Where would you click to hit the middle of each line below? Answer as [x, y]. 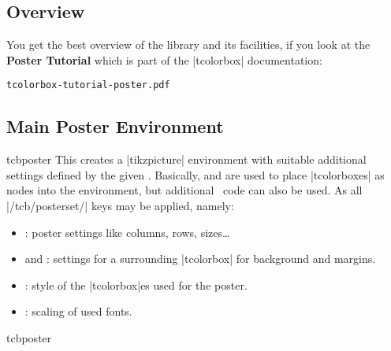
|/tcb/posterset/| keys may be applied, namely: [120, 206]
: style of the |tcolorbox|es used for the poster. [136, 284]
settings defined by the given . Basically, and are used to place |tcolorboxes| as [195, 174]
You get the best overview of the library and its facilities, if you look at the [188, 44]
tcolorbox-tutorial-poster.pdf [88, 85]
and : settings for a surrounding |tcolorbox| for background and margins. [200, 259]
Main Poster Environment [115, 126]
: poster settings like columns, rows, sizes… [127, 232]
